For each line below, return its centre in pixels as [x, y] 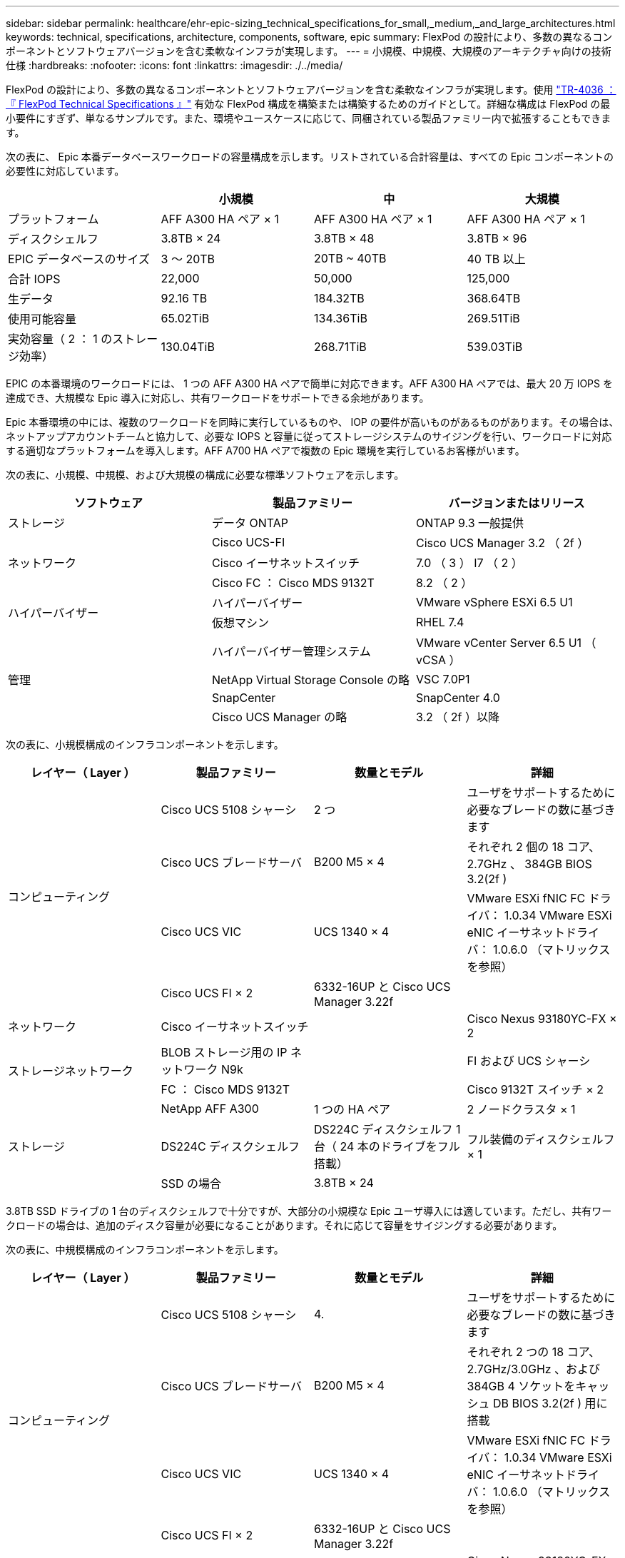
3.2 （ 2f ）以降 [458, 717]
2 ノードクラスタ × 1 [521, 1109]
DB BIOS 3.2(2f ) [538, 1403]
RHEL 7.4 [440, 622]
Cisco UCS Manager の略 [279, 717]
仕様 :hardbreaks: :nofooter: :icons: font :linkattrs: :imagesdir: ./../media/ [174, 65]
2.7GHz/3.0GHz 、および [534, 1369]
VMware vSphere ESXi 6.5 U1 [494, 602]
